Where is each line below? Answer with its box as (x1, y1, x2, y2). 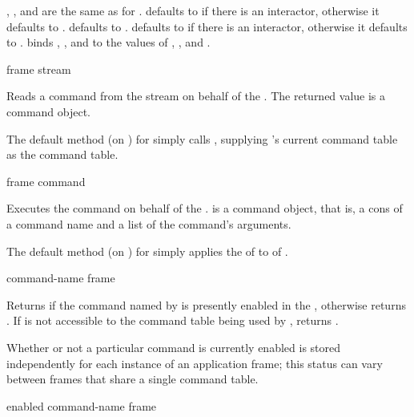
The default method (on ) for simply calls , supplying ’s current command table (6, 130, 398, 147)
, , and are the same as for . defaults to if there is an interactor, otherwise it (6, 2, 380, 18)
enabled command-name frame (6, 397, 157, 414)
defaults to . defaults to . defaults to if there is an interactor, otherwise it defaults (6, 18, 408, 34)
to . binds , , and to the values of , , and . (6, 34, 211, 51)
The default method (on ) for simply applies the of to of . (6, 242, 288, 259)
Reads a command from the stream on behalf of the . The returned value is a (6, 87, 386, 104)
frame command (6, 172, 86, 189)
